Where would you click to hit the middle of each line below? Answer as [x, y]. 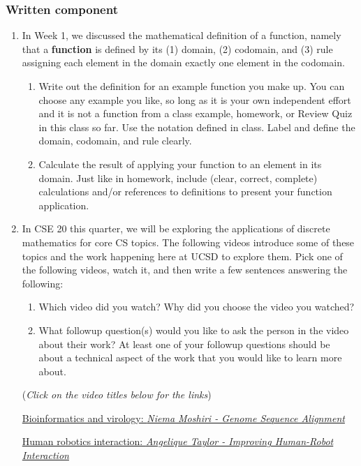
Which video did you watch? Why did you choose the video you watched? [197, 307]
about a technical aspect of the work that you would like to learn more [190, 358]
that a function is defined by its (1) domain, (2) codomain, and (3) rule [177, 48]
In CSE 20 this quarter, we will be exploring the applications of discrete [176, 228]
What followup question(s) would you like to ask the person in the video [194, 330]
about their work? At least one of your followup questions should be [184, 344]
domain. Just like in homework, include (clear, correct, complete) [178, 178]
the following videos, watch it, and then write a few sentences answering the [185, 270]
